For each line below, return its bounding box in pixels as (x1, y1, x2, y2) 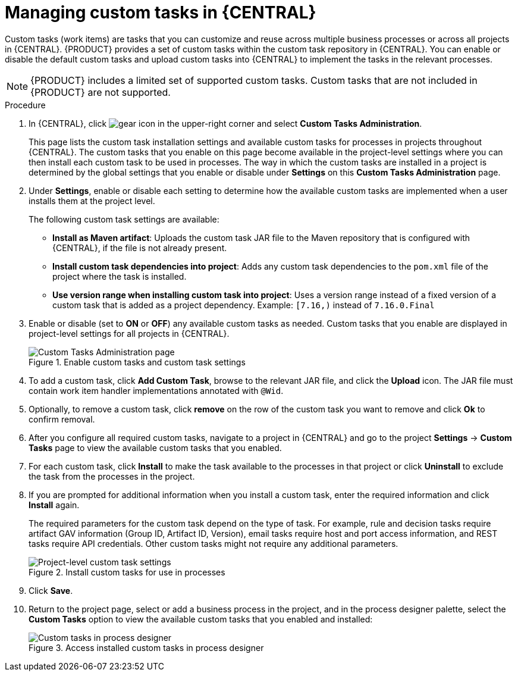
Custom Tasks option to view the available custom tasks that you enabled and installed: (29, 614, 373, 624)
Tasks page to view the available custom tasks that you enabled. (29, 442, 282, 453)
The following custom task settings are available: (29, 214, 219, 224)
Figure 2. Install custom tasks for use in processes (29, 567, 225, 577)
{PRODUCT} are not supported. (30, 86, 171, 98)
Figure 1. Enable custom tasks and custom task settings (29, 356, 246, 367)
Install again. (29, 499, 80, 510)
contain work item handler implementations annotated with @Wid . (29, 385, 284, 396)
